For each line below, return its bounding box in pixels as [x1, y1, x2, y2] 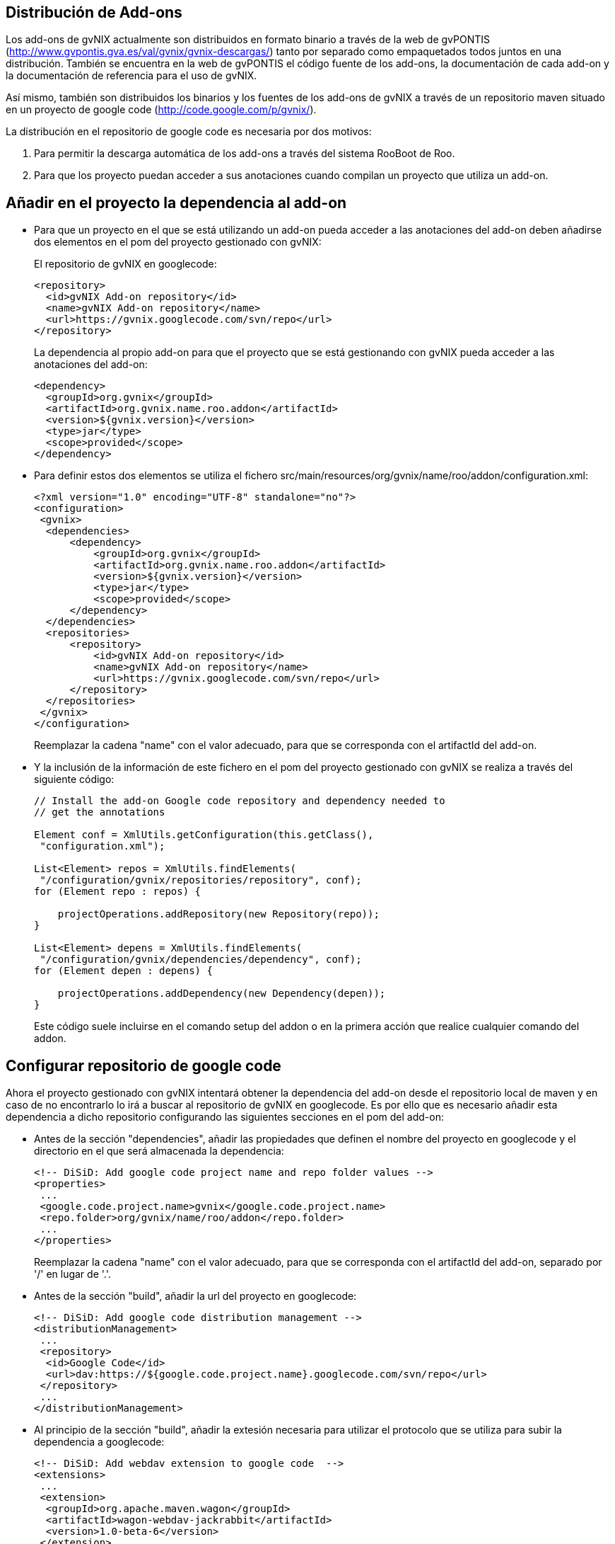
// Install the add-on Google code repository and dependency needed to [34, 795, 445, 807]
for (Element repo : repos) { [34, 886, 201, 898]
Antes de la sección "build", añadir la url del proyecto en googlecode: [34, 1290, 357, 1303]
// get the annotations [34, 806, 165, 818]
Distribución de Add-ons [6, 4, 182, 21]
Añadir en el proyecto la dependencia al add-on [6, 193, 347, 212]
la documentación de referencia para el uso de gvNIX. [6, 69, 257, 82]
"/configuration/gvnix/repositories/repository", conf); [40, 874, 362, 886]
